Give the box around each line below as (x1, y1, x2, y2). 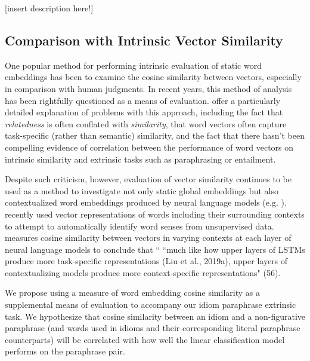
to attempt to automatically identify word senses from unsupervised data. (5, 219, 274, 232)
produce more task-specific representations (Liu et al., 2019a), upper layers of (5, 255, 288, 267)
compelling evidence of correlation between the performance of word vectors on (5, 140, 294, 153)
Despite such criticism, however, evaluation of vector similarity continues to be (5, 173, 292, 185)
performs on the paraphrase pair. (5, 345, 125, 357)
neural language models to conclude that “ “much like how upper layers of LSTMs (5, 243, 305, 255)
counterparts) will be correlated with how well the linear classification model (5, 333, 285, 345)
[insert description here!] (5, 2, 94, 14)
